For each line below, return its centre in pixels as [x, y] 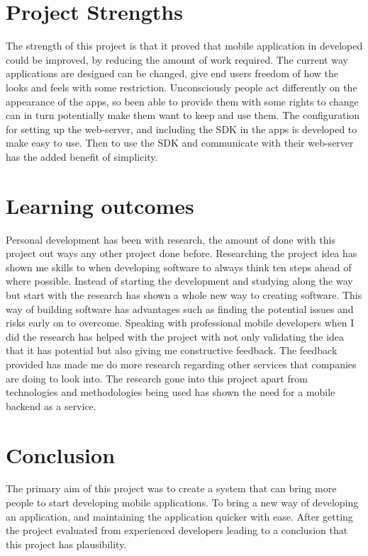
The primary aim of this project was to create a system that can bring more [171, 488]
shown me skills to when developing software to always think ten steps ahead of [179, 267]
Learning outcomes [100, 205]
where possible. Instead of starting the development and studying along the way [179, 281]
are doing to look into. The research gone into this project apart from [157, 378]
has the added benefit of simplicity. [82, 156]
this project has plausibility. [66, 544]
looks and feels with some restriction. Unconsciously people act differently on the [182, 87]
